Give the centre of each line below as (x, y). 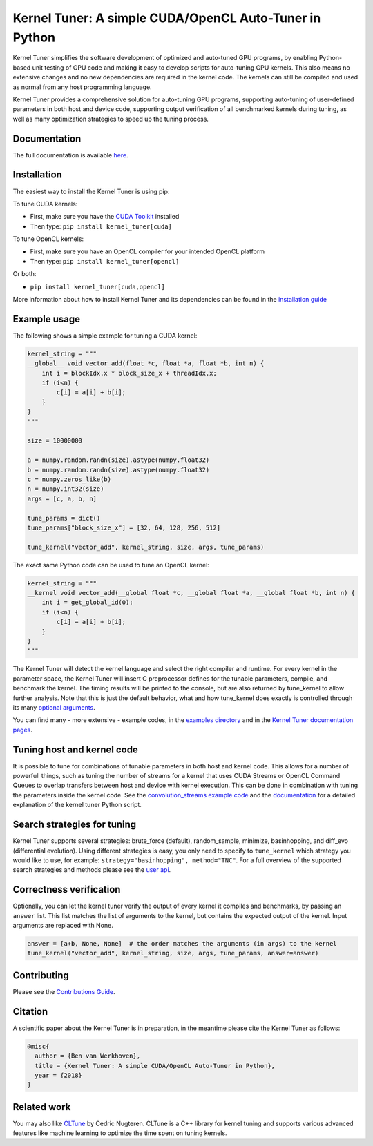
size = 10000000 (55, 441)
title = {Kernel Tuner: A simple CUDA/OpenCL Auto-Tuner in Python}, (155, 1066)
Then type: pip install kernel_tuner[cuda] (101, 226)
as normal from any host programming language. (82, 87)
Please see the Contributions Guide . (64, 991)
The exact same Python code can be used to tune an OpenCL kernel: (111, 565)
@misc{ (38, 1046)
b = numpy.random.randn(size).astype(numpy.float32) (118, 470)
